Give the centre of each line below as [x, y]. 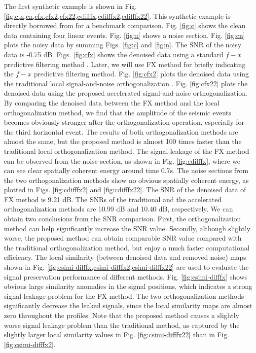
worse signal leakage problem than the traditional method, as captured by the [122, 325]
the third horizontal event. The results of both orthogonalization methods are [121, 131]
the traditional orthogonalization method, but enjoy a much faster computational [127, 247]
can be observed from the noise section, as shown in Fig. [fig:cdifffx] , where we [122, 160]
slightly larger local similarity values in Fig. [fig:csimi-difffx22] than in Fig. [117, 335]
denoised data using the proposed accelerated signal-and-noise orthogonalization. [126, 93]
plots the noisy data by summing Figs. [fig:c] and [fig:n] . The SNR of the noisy [123, 45]
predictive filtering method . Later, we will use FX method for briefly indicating [125, 64]
